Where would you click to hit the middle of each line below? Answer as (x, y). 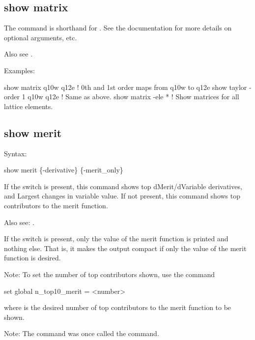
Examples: (19, 70)
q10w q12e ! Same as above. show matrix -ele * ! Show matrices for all (133, 97)
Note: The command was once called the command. (82, 333)
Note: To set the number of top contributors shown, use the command (109, 274)
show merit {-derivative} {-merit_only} (64, 170)
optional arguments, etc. (41, 37)
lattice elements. (28, 106)
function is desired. (32, 258)
